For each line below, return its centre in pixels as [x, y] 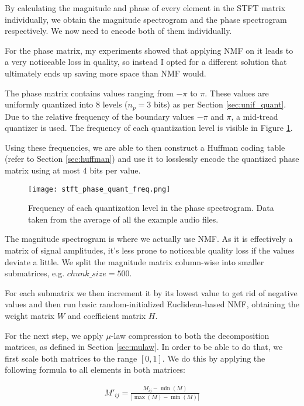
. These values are [237, 93]
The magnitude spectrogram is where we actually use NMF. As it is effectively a [149, 239]
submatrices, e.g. [35, 273]
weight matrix [30, 315]
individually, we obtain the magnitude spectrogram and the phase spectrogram [146, 19]
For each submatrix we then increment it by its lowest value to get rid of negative [151, 292]
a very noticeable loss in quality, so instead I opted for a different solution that [146, 62]
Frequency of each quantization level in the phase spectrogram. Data [151, 208]
